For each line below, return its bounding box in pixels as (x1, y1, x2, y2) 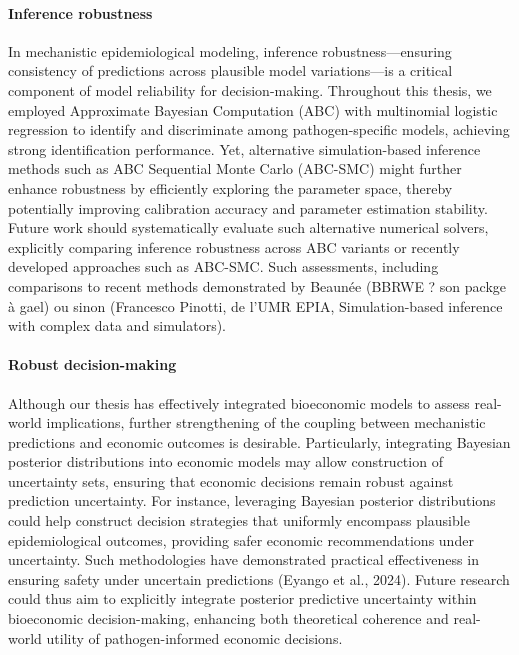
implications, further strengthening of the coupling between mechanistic (46, 412, 486, 433)
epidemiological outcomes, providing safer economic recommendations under (8, 529, 474, 550)
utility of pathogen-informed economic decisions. (46, 627, 343, 648)
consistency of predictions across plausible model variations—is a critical (8, 60, 453, 81)
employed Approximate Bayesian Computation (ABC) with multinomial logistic (8, 99, 498, 120)
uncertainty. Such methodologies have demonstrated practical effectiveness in (8, 549, 479, 570)
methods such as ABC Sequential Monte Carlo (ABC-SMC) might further (8, 158, 462, 179)
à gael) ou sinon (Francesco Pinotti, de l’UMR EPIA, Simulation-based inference (8, 295, 503, 316)
